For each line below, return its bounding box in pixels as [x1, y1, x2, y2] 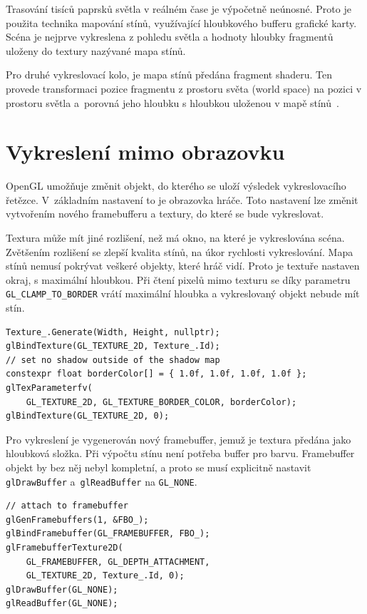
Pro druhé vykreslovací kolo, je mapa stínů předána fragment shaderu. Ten [6, 67, 333, 82]
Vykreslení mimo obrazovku [6, 137, 285, 166]
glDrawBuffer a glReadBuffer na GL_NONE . [6, 474, 197, 488]
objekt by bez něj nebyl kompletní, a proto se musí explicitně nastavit [6, 460, 311, 475]
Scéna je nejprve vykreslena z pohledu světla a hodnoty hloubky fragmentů [6, 29, 334, 44]
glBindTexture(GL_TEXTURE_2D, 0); [6, 411, 170, 421]
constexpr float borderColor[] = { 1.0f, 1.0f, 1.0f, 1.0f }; [6, 369, 307, 379]
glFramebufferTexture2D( [6, 543, 123, 553]
